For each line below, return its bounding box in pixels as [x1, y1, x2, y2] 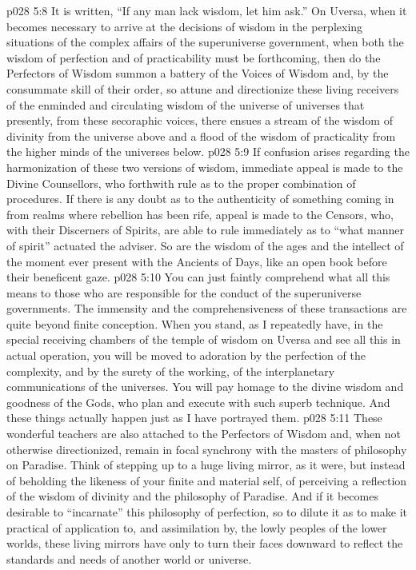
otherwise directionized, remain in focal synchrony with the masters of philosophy [6, 440, 407, 457]
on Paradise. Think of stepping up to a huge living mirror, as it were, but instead [6, 456, 406, 473]
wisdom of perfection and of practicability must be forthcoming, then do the [6, 49, 381, 66]
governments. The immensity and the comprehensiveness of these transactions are [6, 300, 407, 317]
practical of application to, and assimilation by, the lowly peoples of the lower [6, 519, 387, 536]
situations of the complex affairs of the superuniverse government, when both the [6, 34, 404, 50]
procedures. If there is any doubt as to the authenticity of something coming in [6, 190, 394, 207]
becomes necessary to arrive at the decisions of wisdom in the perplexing [6, 18, 363, 34]
